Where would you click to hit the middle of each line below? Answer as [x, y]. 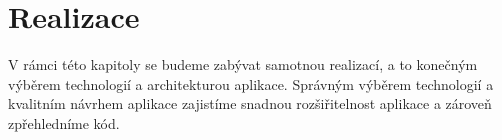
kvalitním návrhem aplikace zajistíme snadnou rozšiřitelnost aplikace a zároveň [250, 103]
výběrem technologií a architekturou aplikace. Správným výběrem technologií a [251, 83]
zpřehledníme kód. [64, 122]
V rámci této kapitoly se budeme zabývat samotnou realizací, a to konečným [243, 64]
